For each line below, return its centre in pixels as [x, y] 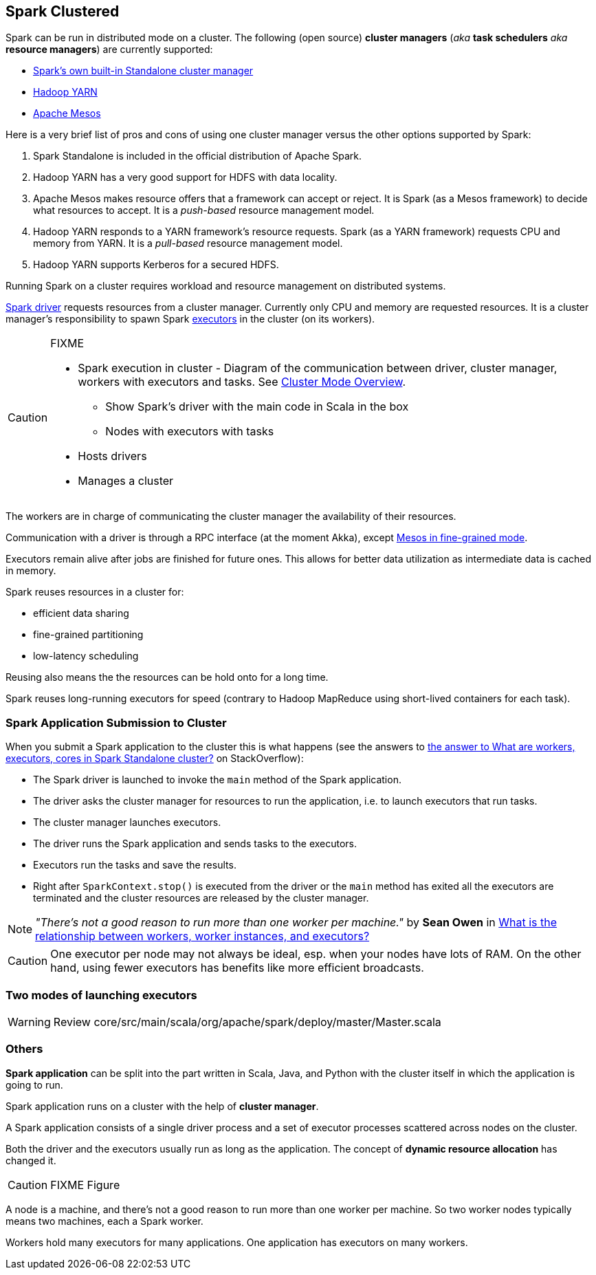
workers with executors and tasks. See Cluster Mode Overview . [242, 382]
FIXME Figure [85, 1185]
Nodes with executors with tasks [190, 432]
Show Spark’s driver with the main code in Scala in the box [257, 407]
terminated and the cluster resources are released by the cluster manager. [201, 898]
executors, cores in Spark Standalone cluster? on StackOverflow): [155, 759]
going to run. [34, 1085]
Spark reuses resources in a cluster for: [95, 592]
